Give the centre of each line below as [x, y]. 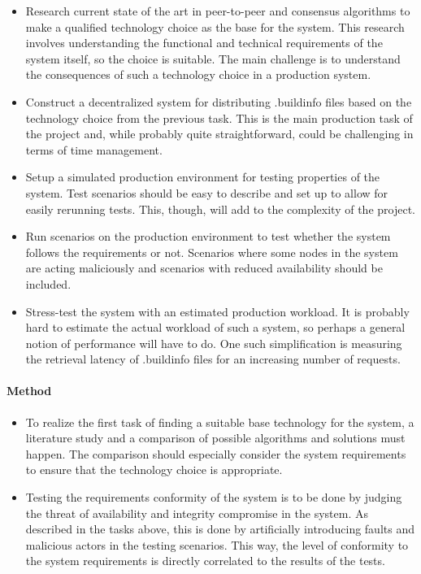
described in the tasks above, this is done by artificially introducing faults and [220, 529]
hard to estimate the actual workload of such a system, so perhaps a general [215, 327]
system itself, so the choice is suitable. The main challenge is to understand [213, 58]
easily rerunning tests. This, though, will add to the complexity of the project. [220, 209]
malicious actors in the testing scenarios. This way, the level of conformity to [217, 544]
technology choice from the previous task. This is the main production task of [219, 117]
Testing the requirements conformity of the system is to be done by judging [214, 497]
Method [29, 391]
